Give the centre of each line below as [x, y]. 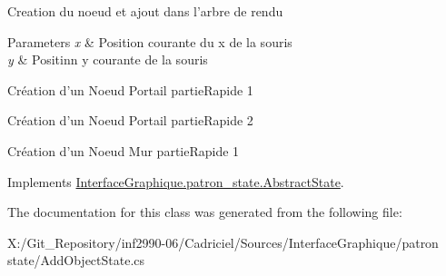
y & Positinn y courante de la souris [108, 59]
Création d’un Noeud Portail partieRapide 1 [130, 89]
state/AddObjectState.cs [76, 260]
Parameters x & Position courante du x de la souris [150, 41]
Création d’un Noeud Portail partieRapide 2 [130, 120]
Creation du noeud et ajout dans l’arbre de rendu [145, 11]
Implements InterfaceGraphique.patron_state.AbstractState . [176, 181]
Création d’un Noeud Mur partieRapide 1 [124, 150]
